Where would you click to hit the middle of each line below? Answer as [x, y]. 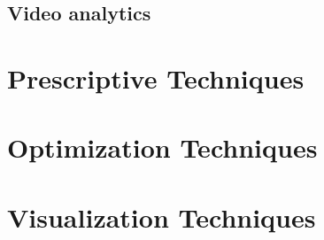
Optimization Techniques [162, 147]
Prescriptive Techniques [156, 77]
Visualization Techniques [162, 217]
